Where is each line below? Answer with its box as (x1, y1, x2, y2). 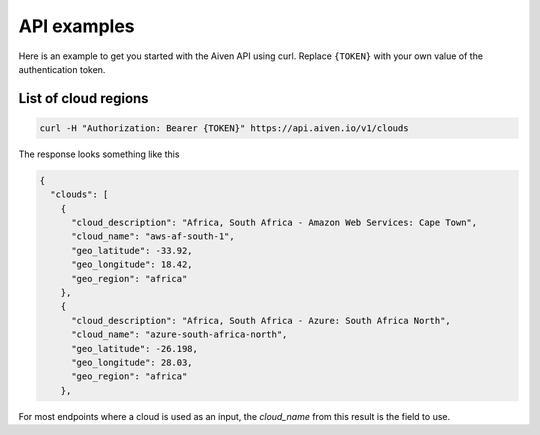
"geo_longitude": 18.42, (71, 259, 194, 270)
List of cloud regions (18, 90, 149, 107)
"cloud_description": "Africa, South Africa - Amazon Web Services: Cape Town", (71, 217, 478, 229)
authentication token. (18, 63, 106, 75)
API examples (18, 15, 135, 37)
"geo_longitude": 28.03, (71, 356, 194, 368)
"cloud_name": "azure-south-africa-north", (71, 329, 288, 340)
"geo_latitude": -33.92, (71, 245, 194, 256)
